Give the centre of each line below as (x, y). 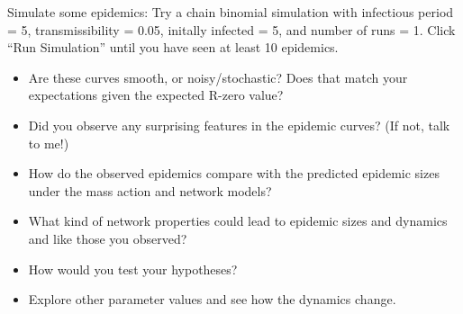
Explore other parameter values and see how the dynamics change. (212, 299)
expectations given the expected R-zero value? (156, 95)
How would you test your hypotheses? (133, 269)
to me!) (49, 143)
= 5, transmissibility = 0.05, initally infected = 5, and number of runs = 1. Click (231, 29)
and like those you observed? (108, 238)
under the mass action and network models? (150, 190)
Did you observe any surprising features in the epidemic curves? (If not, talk (239, 125)
